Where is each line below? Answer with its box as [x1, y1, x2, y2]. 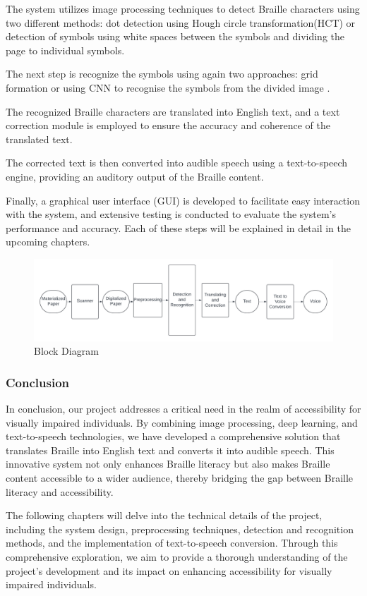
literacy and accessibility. [6, 484, 114, 499]
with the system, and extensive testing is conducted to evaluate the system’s [6, 207, 336, 221]
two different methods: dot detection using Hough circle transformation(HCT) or [6, 15, 356, 30]
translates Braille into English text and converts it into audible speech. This [6, 442, 335, 457]
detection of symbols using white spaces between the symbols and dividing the [6, 29, 345, 44]
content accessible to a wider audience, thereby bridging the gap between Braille [6, 470, 354, 485]
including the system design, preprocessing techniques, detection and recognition [6, 521, 354, 536]
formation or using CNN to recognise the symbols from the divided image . [6, 80, 330, 95]
